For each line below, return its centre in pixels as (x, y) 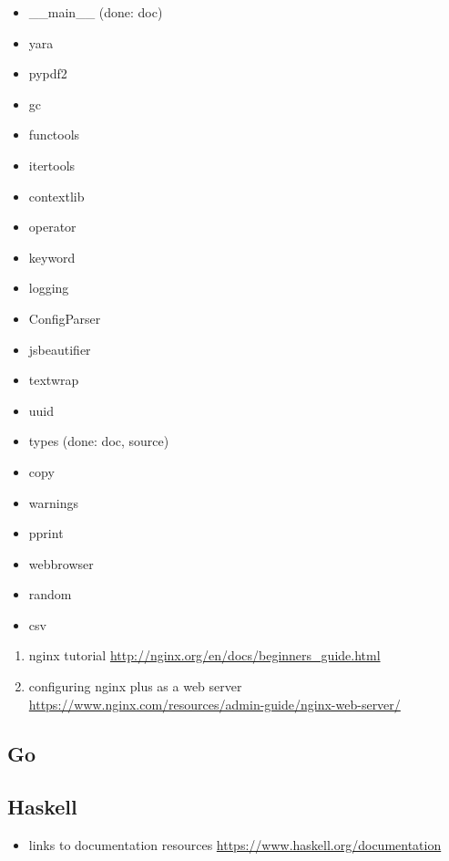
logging (49, 288)
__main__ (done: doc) (96, 12)
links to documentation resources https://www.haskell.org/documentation (235, 845)
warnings (53, 502)
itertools (52, 165)
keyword (52, 257)
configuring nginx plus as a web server (135, 686)
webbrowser (61, 563)
